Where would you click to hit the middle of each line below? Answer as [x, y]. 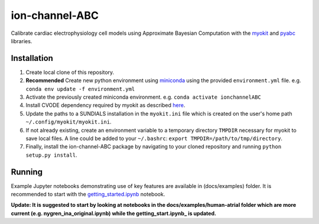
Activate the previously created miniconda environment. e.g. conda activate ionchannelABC [143, 97]
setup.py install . [51, 155]
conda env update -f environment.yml [80, 89]
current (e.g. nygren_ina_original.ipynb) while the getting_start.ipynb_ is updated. [114, 213]
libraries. [22, 41]
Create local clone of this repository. [70, 72]
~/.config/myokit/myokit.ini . [69, 122]
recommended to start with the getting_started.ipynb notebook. [88, 194]
